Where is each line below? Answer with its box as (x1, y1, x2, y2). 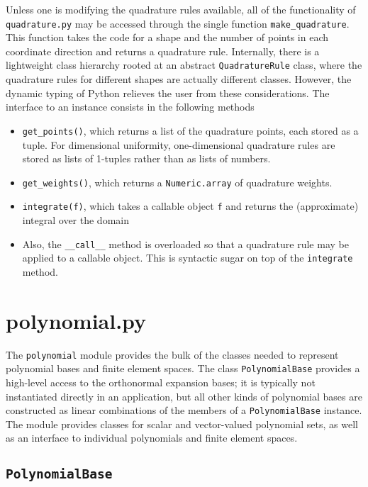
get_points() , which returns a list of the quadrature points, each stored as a (22, 123, 359, 138)
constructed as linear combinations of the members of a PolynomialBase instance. (6, 403, 362, 418)
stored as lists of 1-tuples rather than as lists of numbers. (22, 151, 271, 166)
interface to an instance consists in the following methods (6, 99, 255, 114)
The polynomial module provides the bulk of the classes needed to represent (6, 347, 339, 362)
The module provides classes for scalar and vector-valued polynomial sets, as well (6, 416, 358, 431)
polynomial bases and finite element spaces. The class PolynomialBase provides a (6, 361, 360, 376)
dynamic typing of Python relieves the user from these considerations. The (6, 85, 330, 100)
